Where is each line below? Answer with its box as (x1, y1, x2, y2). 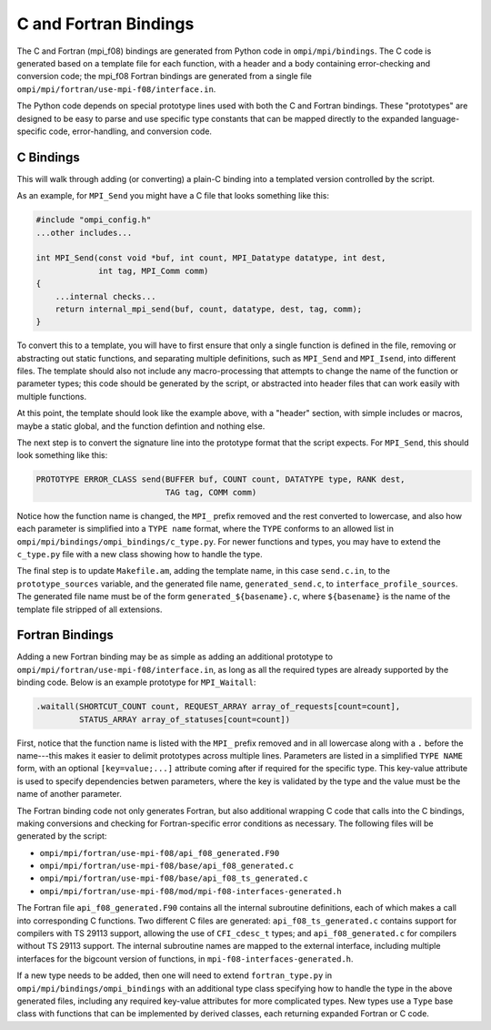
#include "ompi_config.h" (35, 215, 152, 225)
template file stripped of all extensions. (16, 604, 163, 615)
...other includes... (35, 228, 133, 238)
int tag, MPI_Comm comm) (98, 265, 209, 276)
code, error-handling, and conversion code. (48, 126, 213, 137)
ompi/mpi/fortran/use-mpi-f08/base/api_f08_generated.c (39, 861, 295, 872)
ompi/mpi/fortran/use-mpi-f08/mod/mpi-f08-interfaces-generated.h (39, 886, 343, 896)
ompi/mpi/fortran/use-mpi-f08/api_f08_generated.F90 (39, 848, 280, 858)
